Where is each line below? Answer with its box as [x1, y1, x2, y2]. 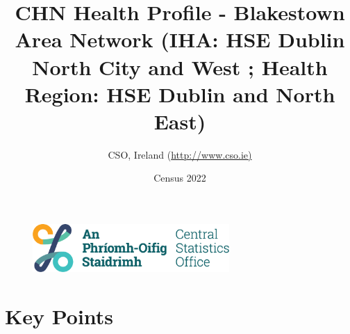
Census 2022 [153, 170, 206, 185]
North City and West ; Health [32, 52, 328, 81]
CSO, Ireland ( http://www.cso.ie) [108, 147, 252, 161]
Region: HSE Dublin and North [24, 79, 335, 108]
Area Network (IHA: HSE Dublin [15, 25, 345, 54]
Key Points [5, 301, 114, 330]
